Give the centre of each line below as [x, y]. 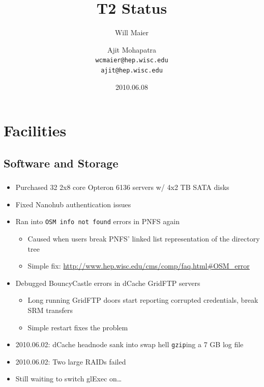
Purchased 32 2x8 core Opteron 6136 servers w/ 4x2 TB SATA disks [122, 187]
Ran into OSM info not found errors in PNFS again [97, 221]
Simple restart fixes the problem [78, 327]
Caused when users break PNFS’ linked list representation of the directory [144, 238]
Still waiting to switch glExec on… [69, 379]
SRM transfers [50, 310]
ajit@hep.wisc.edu [132, 70]
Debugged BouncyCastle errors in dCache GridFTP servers [108, 283]
